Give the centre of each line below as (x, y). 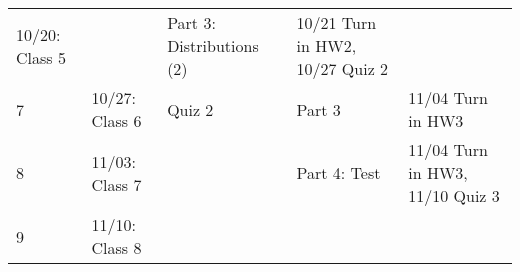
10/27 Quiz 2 (342, 68)
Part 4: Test (338, 172)
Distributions (213, 45)
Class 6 (116, 120)
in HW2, (326, 45)
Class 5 (41, 57)
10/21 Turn (336, 22)
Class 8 (116, 247)
